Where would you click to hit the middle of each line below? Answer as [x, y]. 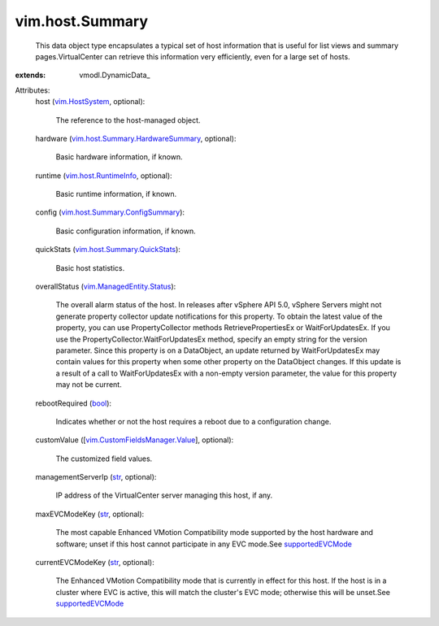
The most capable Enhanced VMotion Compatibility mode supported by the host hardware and [215, 533]
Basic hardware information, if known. [119, 157]
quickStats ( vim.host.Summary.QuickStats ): [108, 250]
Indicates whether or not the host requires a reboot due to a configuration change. [193, 421]
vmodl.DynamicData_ [115, 75]
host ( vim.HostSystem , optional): [90, 102]
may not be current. [89, 385]
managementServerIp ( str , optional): [96, 477]
